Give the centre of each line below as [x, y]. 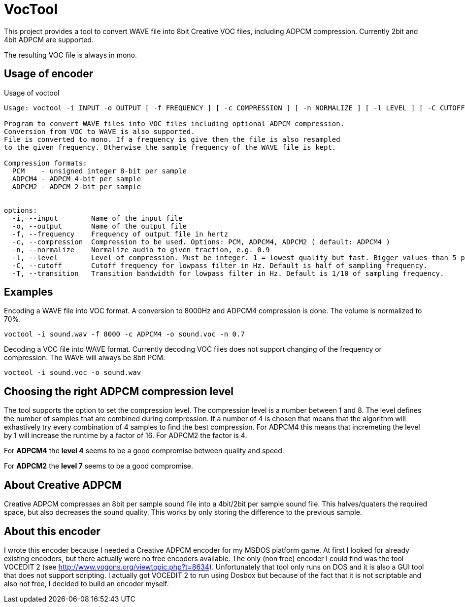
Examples [29, 292]
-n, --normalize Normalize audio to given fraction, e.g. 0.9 [141, 250]
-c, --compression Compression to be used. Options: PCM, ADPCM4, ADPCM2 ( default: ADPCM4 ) [201, 242]
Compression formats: [46, 163]
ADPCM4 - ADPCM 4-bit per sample [77, 179]
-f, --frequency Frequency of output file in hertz [120, 234]
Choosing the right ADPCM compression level [119, 391]
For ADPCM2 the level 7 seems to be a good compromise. [99, 466]
